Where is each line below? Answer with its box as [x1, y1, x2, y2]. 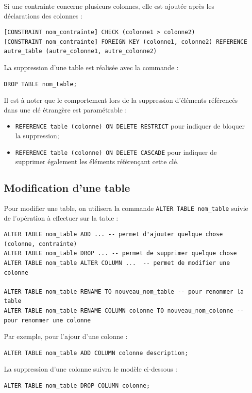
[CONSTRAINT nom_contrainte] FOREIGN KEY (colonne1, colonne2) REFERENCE [4, 38, 248, 45]
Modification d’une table [4, 180, 130, 195]
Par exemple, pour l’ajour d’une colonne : [4, 331, 128, 341]
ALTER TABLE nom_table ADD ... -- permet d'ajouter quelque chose [4, 231, 223, 238]
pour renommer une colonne [4, 317, 91, 324]
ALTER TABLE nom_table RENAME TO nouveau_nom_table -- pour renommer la [4, 288, 244, 295]
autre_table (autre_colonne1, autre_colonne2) [4, 48, 157, 55]
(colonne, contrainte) [4, 240, 77, 247]
